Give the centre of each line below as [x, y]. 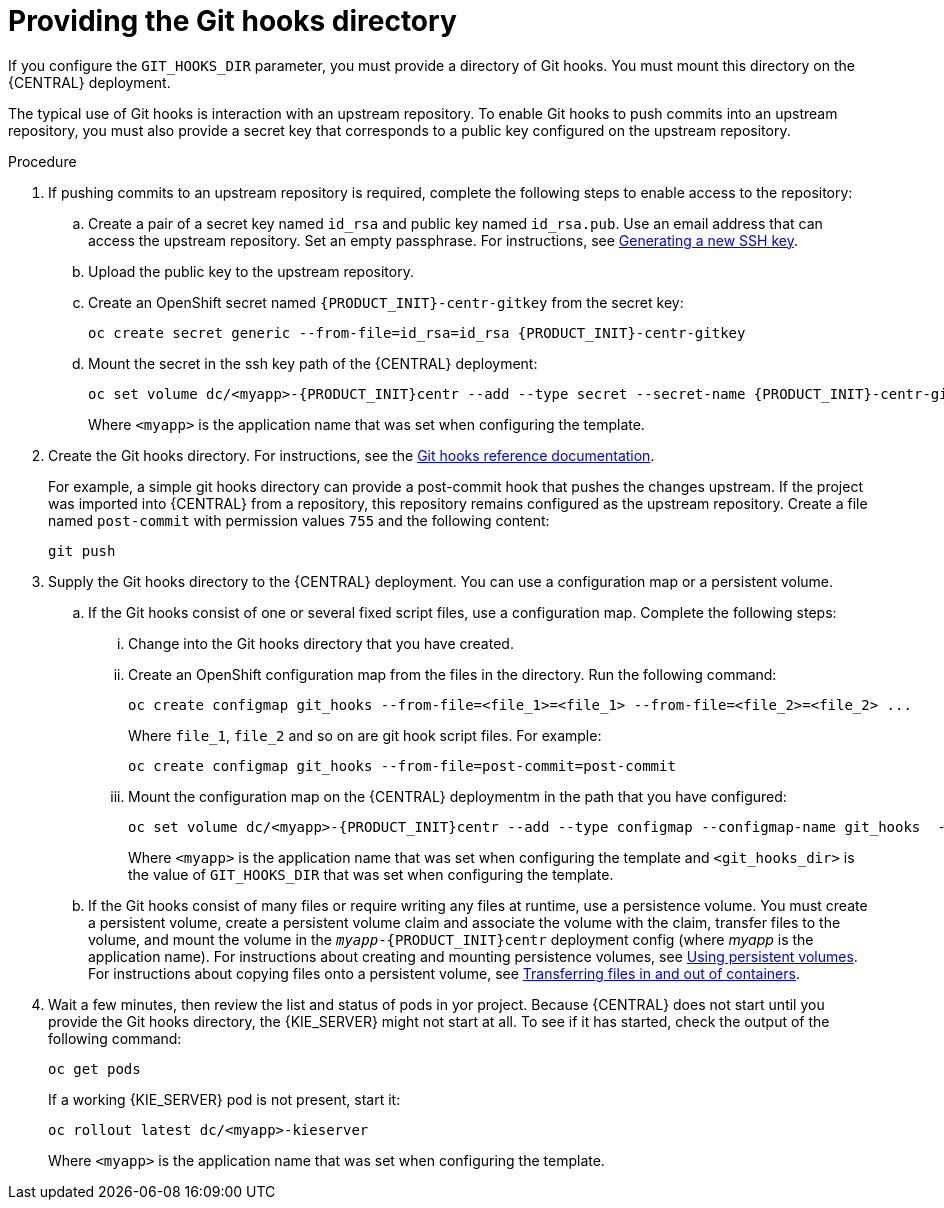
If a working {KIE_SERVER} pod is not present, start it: [224, 1099]
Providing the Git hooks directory [232, 21]
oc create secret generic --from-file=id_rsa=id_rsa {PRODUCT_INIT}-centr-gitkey [417, 332]
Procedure [42, 161]
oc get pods [94, 1068]
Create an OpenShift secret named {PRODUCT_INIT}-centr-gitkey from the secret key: [386, 302]
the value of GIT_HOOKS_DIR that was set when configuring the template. [371, 874]
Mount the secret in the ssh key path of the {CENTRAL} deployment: [313, 363]
